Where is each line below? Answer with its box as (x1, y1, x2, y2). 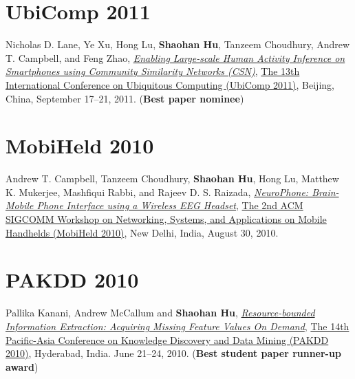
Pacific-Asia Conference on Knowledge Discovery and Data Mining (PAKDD (6, 332, 329, 347)
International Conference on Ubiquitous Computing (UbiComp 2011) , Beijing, (6, 77, 334, 91)
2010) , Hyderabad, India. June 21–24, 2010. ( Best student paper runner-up (6, 346, 341, 360)
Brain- (312, 184, 339, 199)
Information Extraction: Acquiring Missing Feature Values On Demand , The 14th (6, 318, 349, 333)
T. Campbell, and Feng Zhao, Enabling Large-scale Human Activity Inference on (6, 50, 345, 65)
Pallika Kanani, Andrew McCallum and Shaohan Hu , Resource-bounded (6, 305, 315, 320)
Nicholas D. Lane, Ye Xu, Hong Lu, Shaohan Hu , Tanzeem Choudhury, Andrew (6, 37, 350, 52)
